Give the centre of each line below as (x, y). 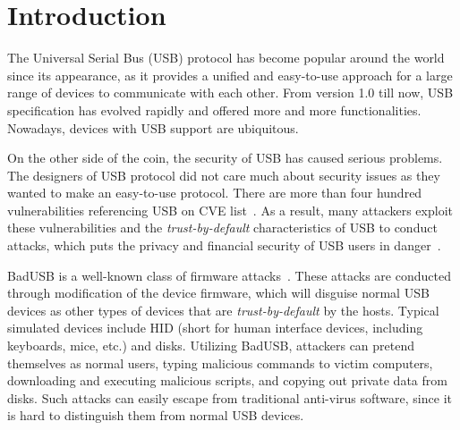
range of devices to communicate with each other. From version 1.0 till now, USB (230, 93)
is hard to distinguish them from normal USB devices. (156, 415)
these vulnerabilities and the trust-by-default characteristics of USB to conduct (222, 228)
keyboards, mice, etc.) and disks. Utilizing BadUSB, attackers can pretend (211, 346)
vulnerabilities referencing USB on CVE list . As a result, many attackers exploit (230, 210)
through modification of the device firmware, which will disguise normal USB (218, 293)
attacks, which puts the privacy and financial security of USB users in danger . (224, 245)
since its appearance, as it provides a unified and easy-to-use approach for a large (230, 75)
